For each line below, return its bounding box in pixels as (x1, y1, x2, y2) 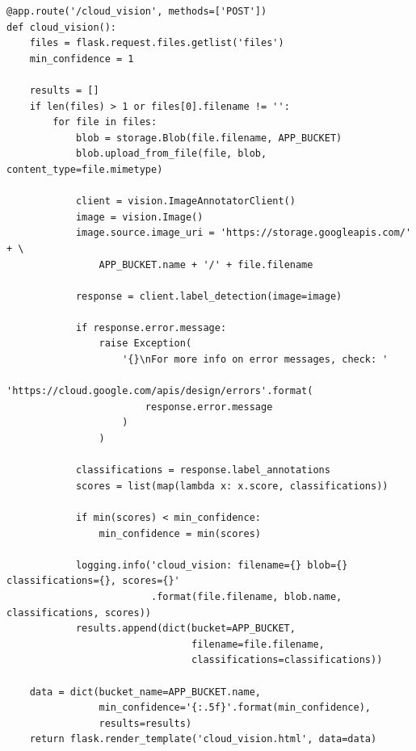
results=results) (99, 717, 192, 729)
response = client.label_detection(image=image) (75, 290, 342, 302)
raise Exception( (99, 338, 192, 350)
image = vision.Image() (75, 211, 204, 223)
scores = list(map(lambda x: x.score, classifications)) (75, 480, 389, 492)
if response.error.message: (75, 321, 227, 334)
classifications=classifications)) (191, 654, 383, 666)
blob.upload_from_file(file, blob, (75, 148, 267, 160)
